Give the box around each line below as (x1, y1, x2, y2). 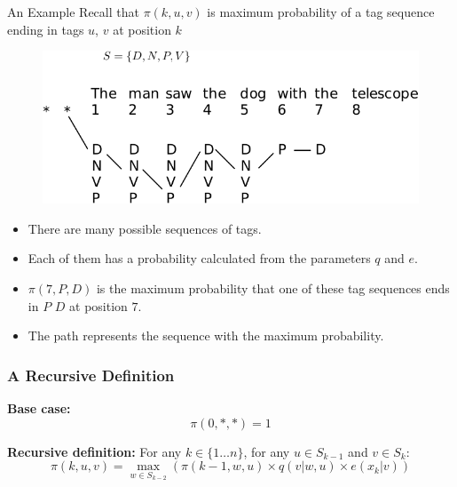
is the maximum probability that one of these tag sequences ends (96, 278, 450, 297)
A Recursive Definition (7, 363, 175, 386)
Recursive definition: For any (7, 442, 182, 460)
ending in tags (7, 20, 84, 38)
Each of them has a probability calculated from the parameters (28, 249, 371, 267)
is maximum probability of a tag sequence (207, 3, 435, 20)
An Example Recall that (7, 3, 139, 20)
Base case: (7, 398, 71, 417)
